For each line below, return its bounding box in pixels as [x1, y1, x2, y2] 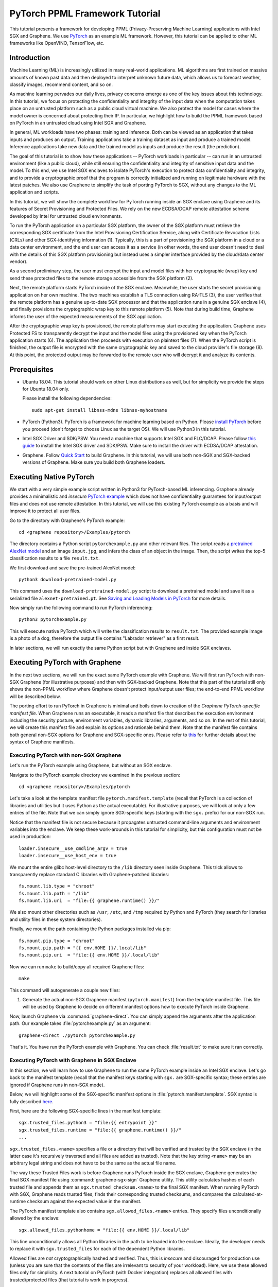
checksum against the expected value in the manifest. [27, 1198, 142, 1205]
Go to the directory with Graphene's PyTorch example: [9, 517, 125, 524]
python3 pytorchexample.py [19, 617, 87, 622]
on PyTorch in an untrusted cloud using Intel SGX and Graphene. [9, 119, 147, 126]
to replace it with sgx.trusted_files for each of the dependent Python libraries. [9, 1246, 185, 1252]
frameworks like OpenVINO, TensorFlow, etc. [9, 40, 105, 46]
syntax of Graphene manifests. [9, 739, 75, 745]
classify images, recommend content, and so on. [9, 81, 113, 88]
